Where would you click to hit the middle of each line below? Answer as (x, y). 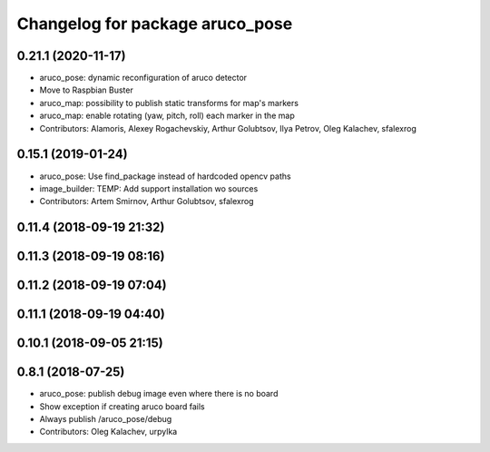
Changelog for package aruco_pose (155, 24)
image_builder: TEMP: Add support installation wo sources (149, 188)
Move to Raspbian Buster (86, 90)
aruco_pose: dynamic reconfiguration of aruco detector (143, 78)
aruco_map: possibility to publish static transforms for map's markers (169, 103)
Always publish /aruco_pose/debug (106, 419)
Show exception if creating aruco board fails (122, 406)
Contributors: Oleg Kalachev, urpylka (108, 432)
